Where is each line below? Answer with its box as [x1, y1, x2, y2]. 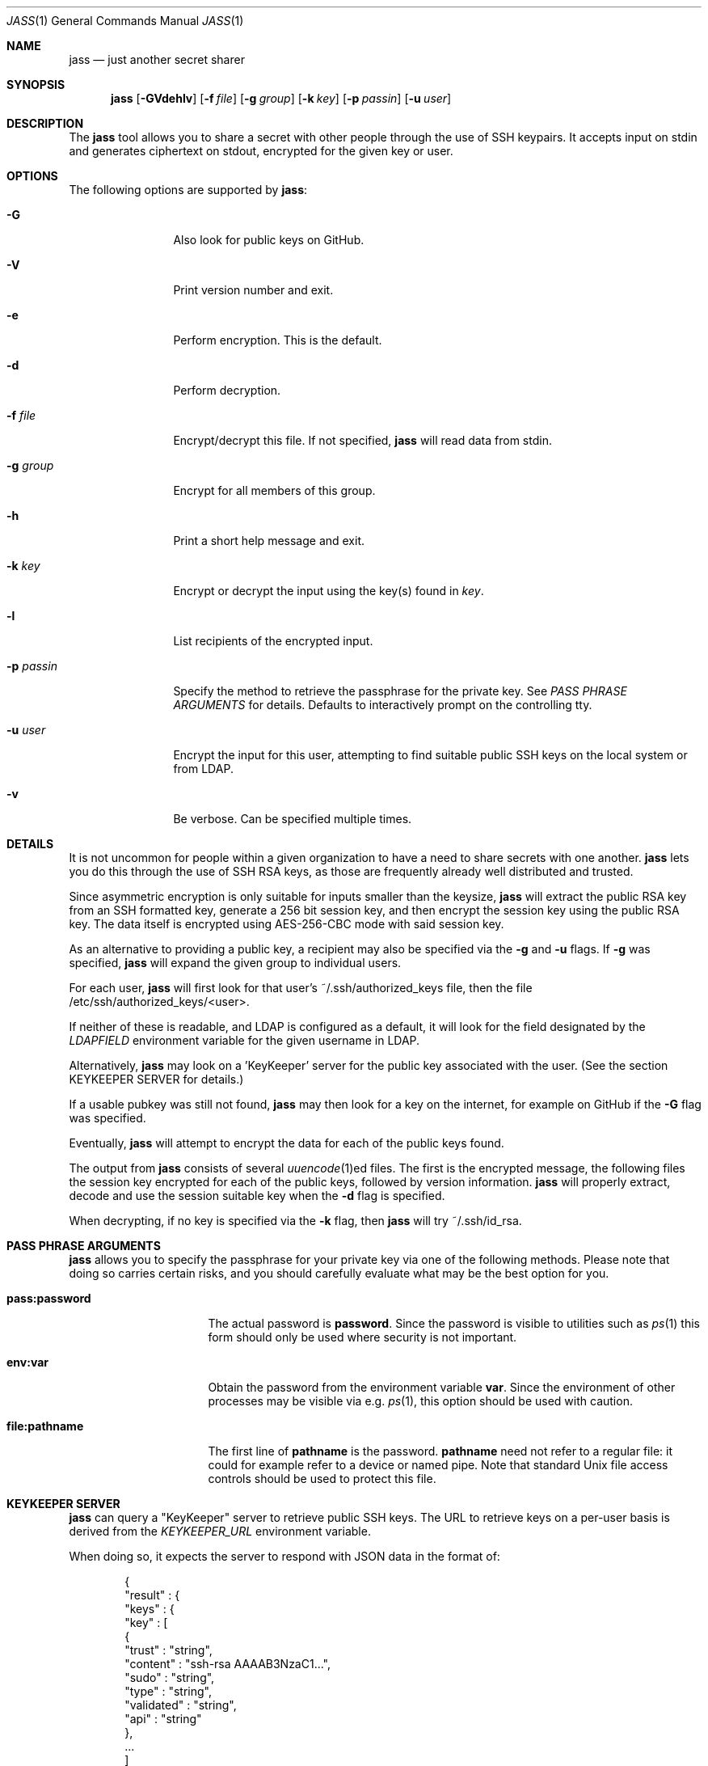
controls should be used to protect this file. [208, 1472, 436, 1485]
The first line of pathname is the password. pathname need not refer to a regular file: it [208, 1444, 672, 1458]
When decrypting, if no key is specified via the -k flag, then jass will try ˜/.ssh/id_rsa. [69, 1214, 522, 1227]
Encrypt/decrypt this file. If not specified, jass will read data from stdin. [173, 433, 552, 447]
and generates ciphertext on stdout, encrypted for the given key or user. [69, 144, 453, 158]
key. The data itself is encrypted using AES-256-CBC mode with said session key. [69, 917, 504, 931]
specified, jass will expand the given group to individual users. [69, 956, 402, 970]
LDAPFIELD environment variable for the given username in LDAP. [69, 1033, 420, 1047]
